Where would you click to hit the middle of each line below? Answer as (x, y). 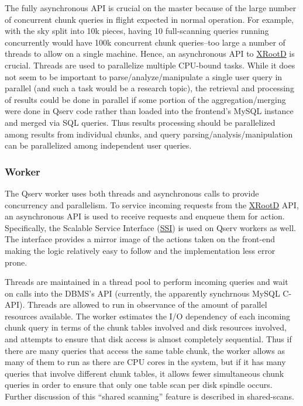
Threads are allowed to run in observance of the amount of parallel (147, 304)
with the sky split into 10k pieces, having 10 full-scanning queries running (137, 31)
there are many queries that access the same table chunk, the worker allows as (145, 350)
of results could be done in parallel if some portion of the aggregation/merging (145, 99)
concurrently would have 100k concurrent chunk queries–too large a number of (145, 42)
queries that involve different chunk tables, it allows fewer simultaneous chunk (144, 373)
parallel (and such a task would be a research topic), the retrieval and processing (149, 88)
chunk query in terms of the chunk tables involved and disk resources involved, (146, 327)
